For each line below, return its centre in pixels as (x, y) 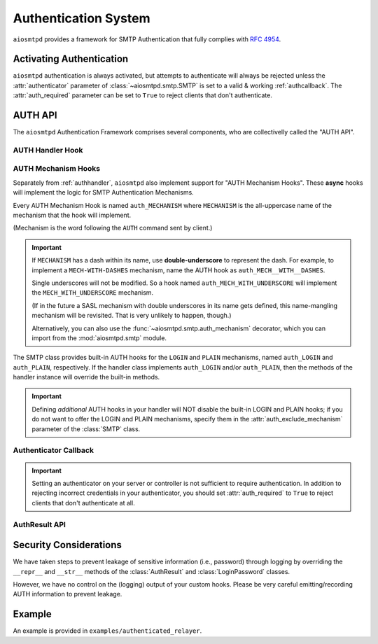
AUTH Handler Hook (48, 150)
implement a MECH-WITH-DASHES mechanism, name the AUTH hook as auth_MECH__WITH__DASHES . (178, 270)
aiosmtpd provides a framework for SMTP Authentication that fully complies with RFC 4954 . (147, 39)
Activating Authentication (71, 59)
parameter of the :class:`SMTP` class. (86, 429)
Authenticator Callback (54, 450)
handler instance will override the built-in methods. (86, 377)
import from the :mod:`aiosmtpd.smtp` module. (99, 338)
